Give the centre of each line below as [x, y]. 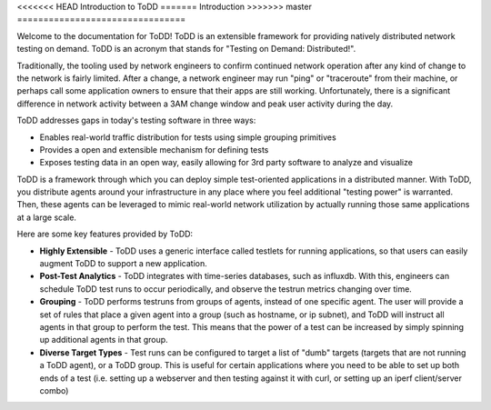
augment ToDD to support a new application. [124, 264]
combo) [54, 390]
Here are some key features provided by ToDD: [105, 234]
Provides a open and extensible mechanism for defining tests [154, 149]
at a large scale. [47, 217]
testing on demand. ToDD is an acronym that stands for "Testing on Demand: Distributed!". [186, 49]
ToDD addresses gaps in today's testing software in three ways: [136, 120]
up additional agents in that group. [104, 340]
